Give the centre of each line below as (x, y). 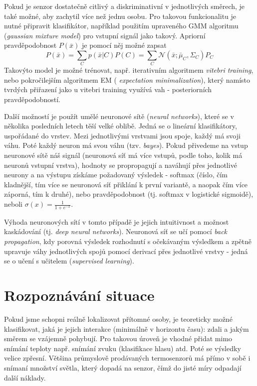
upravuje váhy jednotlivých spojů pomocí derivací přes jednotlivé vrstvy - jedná (126, 251)
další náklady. (25, 377)
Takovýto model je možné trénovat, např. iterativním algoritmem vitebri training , (129, 70)
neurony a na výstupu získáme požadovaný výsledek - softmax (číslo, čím (116, 175)
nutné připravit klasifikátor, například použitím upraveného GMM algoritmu (121, 26)
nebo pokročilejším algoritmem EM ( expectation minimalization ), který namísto (127, 79)
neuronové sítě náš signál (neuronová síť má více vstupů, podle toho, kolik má (123, 155)
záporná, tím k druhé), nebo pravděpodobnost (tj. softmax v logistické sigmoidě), (129, 194)
